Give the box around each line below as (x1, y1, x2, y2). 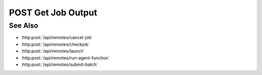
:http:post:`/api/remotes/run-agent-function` (21, 55, 110, 61)
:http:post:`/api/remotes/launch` (21, 48, 85, 54)
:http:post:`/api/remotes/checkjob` (21, 41, 90, 47)
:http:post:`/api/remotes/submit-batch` (21, 62, 98, 67)
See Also (9, 21, 38, 30)
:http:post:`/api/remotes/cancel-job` (21, 35, 93, 40)
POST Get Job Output (9, 7, 98, 18)
